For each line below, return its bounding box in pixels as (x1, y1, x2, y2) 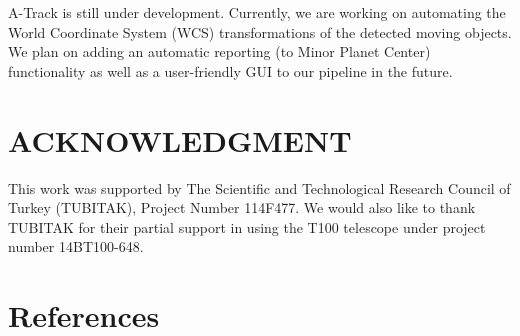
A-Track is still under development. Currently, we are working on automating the (8, 2, 506, 22)
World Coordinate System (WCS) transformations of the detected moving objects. (8, 21, 512, 42)
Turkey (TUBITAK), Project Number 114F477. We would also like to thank (8, 197, 476, 218)
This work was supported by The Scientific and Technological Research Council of (8, 177, 511, 198)
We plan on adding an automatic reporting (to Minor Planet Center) (8, 41, 431, 62)
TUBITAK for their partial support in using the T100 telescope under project (8, 216, 486, 237)
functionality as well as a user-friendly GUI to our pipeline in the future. (8, 60, 453, 81)
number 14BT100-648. (8, 236, 144, 257)
